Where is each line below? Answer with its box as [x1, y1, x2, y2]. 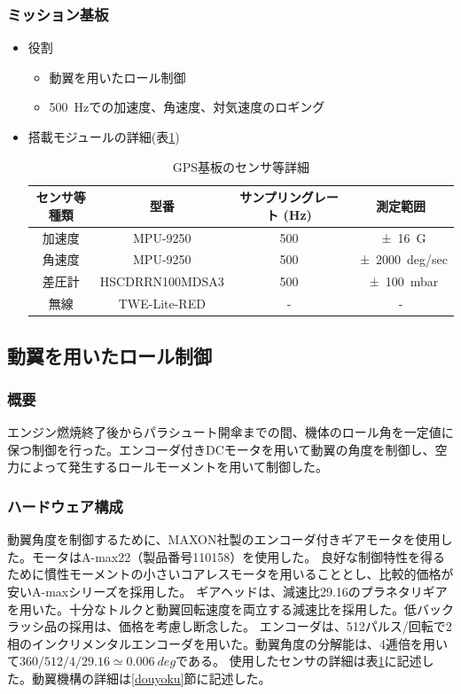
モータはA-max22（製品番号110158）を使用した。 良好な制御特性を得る [31, 547, 445, 565]
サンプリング [239, 188, 314, 207]
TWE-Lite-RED [118, 294, 206, 313]
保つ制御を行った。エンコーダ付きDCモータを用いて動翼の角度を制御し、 [7, 440, 435, 458]
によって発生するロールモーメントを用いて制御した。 [19, 457, 328, 476]
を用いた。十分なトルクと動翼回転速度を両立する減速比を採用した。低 [7, 599, 417, 618]
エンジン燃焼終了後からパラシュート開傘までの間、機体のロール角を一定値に [7, 423, 454, 441]
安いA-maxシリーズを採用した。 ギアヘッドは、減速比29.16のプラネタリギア [7, 582, 448, 601]
